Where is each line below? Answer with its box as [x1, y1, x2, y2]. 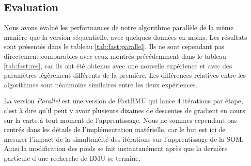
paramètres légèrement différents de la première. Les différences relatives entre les [4, 70, 246, 80]
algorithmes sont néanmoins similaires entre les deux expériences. [4, 79, 198, 89]
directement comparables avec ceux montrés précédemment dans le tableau [4, 50, 226, 61]
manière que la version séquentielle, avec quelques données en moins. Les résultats [4, 32, 247, 42]
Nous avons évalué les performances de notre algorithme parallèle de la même [4, 22, 234, 33]
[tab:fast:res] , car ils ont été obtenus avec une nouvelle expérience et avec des [4, 60, 232, 70]
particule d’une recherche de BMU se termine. [4, 152, 141, 163]
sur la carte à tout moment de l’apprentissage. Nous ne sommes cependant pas [4, 115, 237, 125]
